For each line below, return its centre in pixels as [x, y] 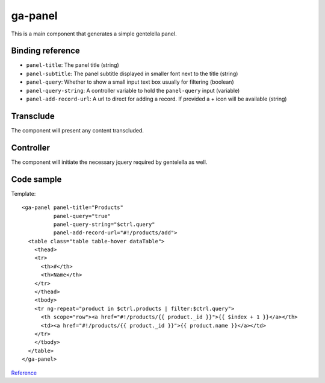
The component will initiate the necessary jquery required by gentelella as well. [109, 162]
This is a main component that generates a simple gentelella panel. [94, 34]
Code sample [36, 179]
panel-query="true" [82, 216]
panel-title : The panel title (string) [73, 65]
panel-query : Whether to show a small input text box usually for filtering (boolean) [130, 82]
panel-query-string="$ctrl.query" [104, 224]
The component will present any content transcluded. [78, 130]
